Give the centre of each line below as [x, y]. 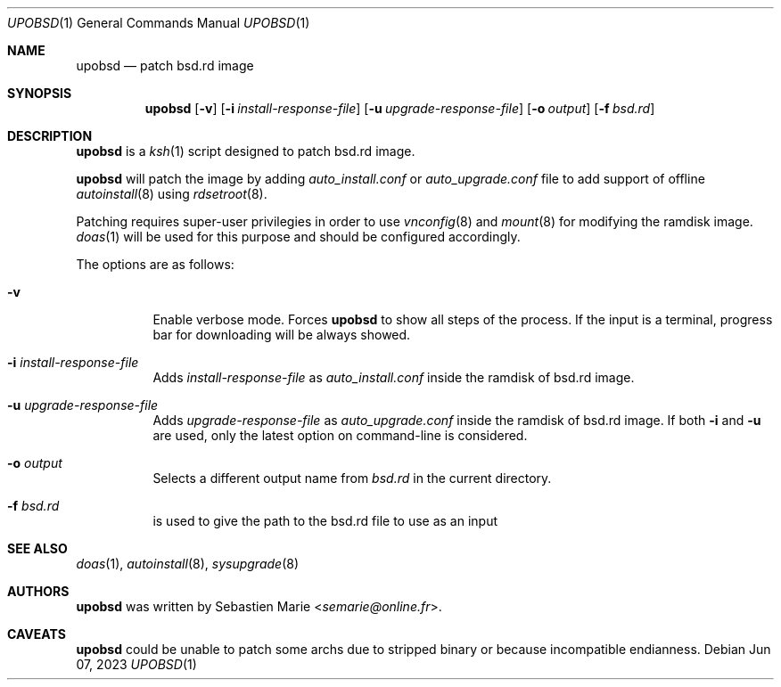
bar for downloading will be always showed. [282, 335]
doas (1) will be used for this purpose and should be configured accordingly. [298, 237]
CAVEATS [37, 634]
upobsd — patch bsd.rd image [165, 65]
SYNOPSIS [40, 93]
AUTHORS [38, 591]
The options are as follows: [155, 264]
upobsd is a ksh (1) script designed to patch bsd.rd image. [246, 151]
